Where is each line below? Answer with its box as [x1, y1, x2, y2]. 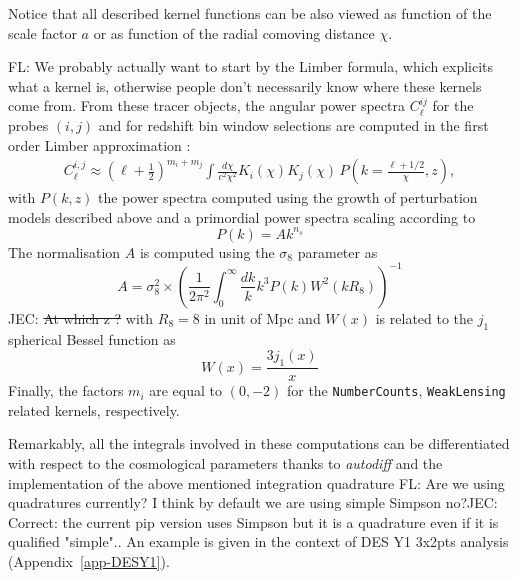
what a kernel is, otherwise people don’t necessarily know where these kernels [8, 75, 482, 96]
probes [8, 114, 49, 135]
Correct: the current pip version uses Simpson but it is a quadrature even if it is [8, 511, 499, 532]
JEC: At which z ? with [8, 307, 154, 328]
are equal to [149, 380, 222, 401]
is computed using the [139, 241, 275, 262]
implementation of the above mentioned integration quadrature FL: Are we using [8, 472, 505, 493]
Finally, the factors [8, 380, 124, 401]
